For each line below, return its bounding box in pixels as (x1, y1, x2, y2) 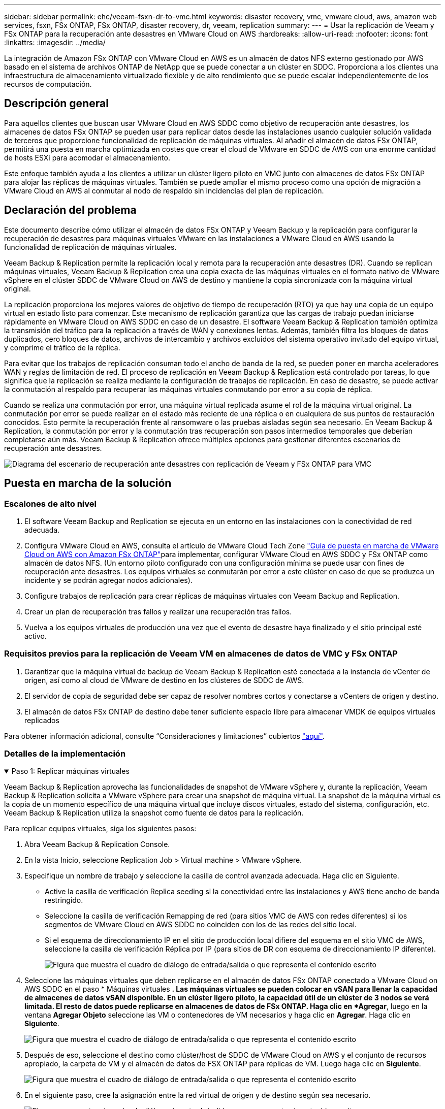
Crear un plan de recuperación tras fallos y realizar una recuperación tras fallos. (24, 607, 292, 616)
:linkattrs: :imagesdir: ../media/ (4, 38, 106, 47)
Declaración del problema (4, 204, 137, 217)
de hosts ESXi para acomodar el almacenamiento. (4, 153, 170, 162)
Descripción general (4, 97, 109, 110)
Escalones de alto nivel (4, 498, 97, 509)
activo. (24, 631, 47, 640)
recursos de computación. (4, 80, 92, 88)
